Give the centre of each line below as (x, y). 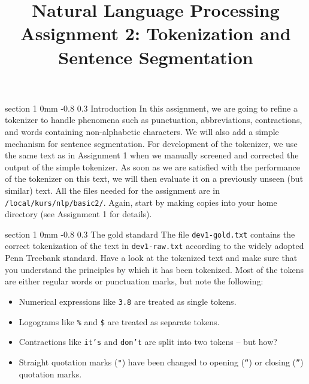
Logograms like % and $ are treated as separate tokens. (119, 321)
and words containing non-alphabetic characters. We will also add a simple (142, 131)
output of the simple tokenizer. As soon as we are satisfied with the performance (152, 166)
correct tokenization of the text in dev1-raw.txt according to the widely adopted (154, 246)
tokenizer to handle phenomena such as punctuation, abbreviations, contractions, (154, 120)
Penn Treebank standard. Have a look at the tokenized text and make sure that (151, 258)
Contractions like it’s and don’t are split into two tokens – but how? (148, 342)
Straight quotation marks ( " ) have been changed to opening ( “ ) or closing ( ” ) (161, 361)
